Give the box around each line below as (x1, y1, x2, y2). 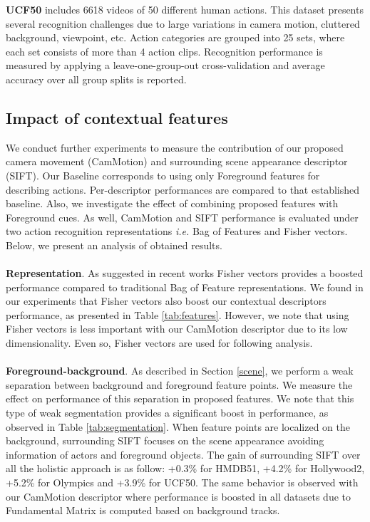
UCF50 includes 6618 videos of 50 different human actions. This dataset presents (6, 2, 364, 16)
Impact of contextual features (6, 106, 228, 128)
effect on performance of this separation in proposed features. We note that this (6, 391, 354, 406)
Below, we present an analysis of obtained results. (6, 237, 222, 252)
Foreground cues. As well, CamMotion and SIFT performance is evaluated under (6, 209, 359, 224)
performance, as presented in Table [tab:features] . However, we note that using (6, 307, 349, 322)
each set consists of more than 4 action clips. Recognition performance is (6, 43, 323, 58)
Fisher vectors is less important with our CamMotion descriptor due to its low (6, 321, 348, 336)
